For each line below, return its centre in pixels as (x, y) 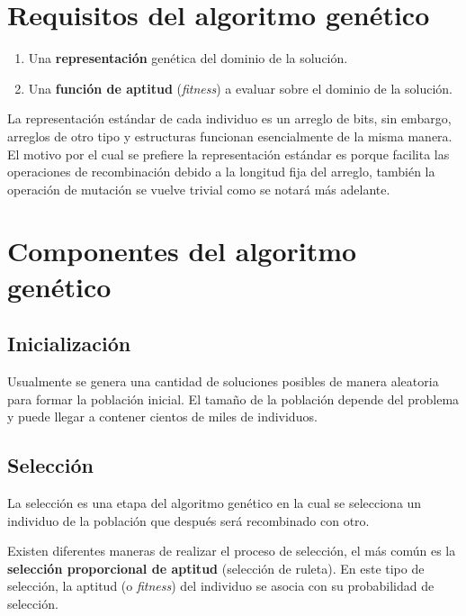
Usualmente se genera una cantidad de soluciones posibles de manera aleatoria (223, 381)
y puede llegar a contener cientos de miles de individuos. (162, 417)
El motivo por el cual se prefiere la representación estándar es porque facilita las (229, 154)
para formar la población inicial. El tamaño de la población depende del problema (233, 399)
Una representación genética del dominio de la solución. (188, 58)
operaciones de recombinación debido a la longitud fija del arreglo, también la (221, 172)
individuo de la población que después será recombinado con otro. (188, 520)
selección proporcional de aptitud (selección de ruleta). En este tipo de (216, 568)
